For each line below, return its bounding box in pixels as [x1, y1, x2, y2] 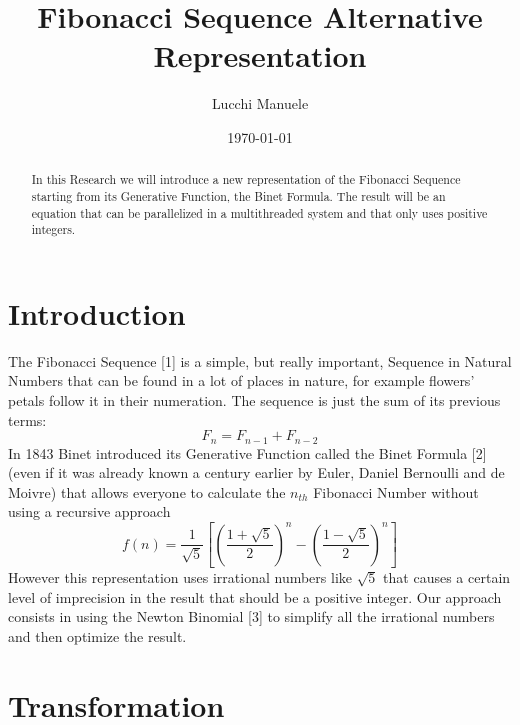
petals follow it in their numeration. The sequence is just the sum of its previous [8, 390, 501, 411]
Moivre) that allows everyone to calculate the [8, 481, 286, 502]
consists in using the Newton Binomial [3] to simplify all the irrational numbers [8, 606, 495, 627]
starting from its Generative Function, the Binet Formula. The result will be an [31, 187, 446, 204]
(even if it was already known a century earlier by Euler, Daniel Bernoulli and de [8, 462, 505, 483]
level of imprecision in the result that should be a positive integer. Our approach [8, 586, 502, 607]
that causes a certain [383, 567, 511, 588]
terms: [8, 409, 47, 430]
